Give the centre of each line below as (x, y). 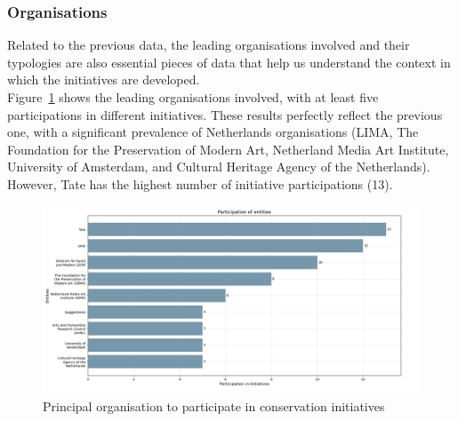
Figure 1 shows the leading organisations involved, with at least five (193, 97)
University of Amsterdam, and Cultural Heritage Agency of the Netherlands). (219, 167)
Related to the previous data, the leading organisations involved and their (209, 45)
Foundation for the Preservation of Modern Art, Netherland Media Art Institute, (228, 149)
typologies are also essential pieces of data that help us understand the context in (229, 62)
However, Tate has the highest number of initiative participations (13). (200, 183)
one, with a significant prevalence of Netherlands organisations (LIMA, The (213, 132)
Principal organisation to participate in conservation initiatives (214, 406)
